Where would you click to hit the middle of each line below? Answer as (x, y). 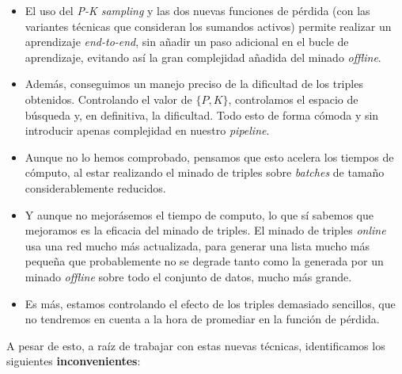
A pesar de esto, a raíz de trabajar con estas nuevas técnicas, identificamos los (196, 345)
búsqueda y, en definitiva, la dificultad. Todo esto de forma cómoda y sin (202, 114)
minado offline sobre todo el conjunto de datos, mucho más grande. (188, 276)
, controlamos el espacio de (293, 99)
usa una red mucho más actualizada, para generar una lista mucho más (197, 245)
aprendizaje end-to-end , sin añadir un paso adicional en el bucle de (187, 42)
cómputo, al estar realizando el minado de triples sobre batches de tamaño (205, 172)
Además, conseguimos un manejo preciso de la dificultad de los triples (194, 84)
